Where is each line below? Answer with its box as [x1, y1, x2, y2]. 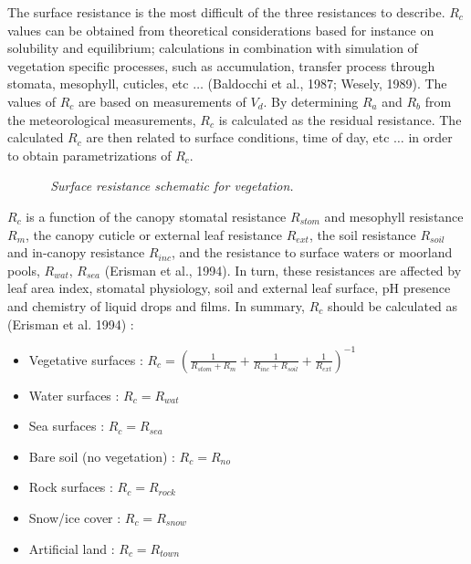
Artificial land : [28, 538, 115, 558]
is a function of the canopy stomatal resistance [26, 206, 287, 225]
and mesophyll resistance [324, 206, 464, 225]
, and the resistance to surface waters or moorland [171, 243, 453, 262]
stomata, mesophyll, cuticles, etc [7, 74, 189, 93]
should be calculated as [327, 296, 458, 315]
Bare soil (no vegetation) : [28, 446, 175, 465]
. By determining [263, 91, 359, 110]
